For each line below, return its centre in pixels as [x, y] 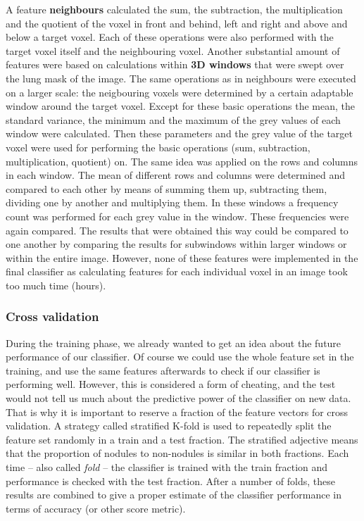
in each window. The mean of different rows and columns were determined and [176, 175]
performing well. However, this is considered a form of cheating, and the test [171, 384]
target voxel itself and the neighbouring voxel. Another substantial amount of [173, 50]
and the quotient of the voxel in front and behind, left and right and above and [177, 23]
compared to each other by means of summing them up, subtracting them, [167, 188]
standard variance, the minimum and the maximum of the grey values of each [173, 119]
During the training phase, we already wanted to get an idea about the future [174, 343]
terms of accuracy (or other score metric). [96, 508]
